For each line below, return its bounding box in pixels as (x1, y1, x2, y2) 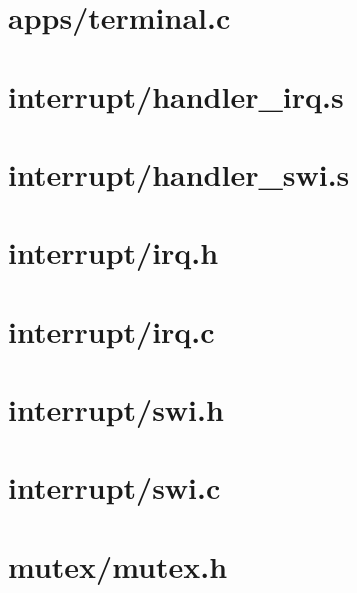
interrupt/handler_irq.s (8, 75, 344, 116)
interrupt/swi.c (8, 467, 221, 508)
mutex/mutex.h (8, 545, 228, 586)
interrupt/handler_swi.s (8, 153, 350, 194)
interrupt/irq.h (8, 232, 219, 273)
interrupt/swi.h (8, 389, 224, 430)
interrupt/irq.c (8, 310, 215, 351)
